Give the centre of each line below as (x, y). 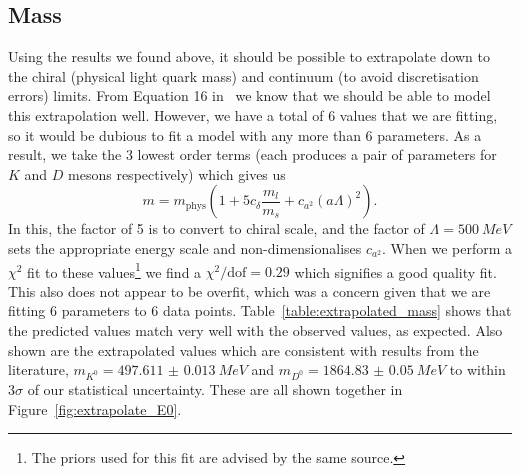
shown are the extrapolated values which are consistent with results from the (243, 349)
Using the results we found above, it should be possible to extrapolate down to (249, 56)
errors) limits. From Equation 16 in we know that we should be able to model (249, 95)
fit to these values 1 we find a (114, 270)
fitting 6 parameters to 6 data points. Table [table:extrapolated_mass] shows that (260, 310)
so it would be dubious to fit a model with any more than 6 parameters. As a (245, 134)
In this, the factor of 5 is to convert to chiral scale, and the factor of (216, 228)
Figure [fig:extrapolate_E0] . (95, 408)
